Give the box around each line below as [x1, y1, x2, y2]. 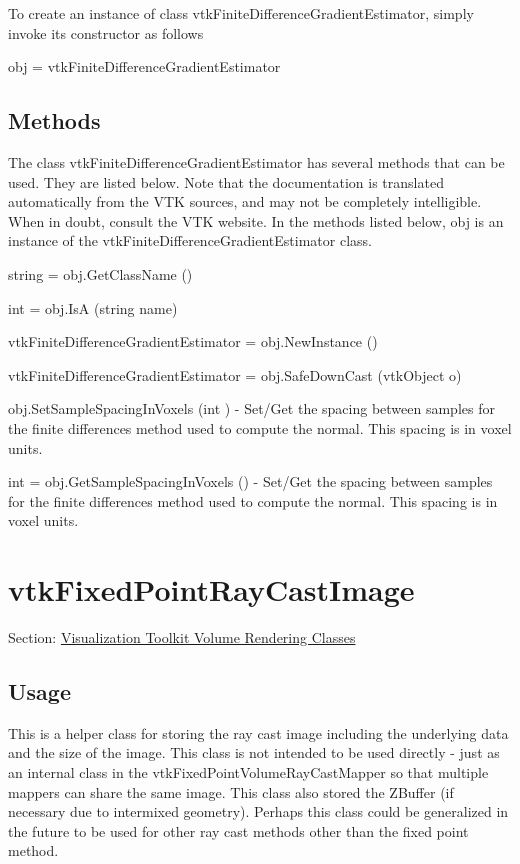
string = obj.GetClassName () [8, 263, 193, 284]
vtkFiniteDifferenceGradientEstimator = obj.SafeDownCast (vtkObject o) [8, 364, 462, 385]
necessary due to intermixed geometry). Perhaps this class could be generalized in [8, 801, 509, 822]
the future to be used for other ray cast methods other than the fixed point [8, 820, 469, 841]
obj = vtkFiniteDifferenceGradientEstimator [8, 56, 281, 77]
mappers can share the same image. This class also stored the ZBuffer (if [8, 781, 454, 802]
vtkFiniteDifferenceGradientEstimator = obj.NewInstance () [8, 331, 378, 352]
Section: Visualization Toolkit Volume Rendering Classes [8, 627, 356, 648]
